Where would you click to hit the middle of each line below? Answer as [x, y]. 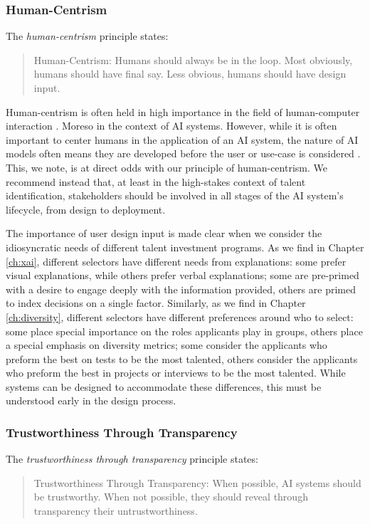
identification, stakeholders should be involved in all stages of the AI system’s [175, 195]
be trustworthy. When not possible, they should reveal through [171, 497]
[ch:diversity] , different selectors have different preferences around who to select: [180, 316]
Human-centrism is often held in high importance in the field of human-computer [183, 111]
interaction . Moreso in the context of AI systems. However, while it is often [171, 126]
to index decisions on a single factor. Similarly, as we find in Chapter [156, 303]
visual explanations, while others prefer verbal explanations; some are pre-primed [183, 275]
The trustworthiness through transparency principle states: [132, 459]
